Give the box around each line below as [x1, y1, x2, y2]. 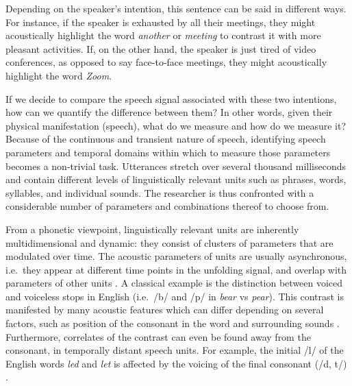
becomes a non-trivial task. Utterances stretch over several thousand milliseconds [5, 158, 346, 173]
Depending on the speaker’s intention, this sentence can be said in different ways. [5, 1, 347, 15]
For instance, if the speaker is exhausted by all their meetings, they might [5, 14, 316, 29]
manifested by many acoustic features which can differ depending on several [5, 302, 324, 317]
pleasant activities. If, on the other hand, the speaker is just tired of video [5, 41, 316, 56]
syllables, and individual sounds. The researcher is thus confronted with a [5, 185, 314, 200]
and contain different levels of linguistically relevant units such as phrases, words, [5, 172, 347, 186]
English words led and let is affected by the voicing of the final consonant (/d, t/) [5, 356, 347, 370]
